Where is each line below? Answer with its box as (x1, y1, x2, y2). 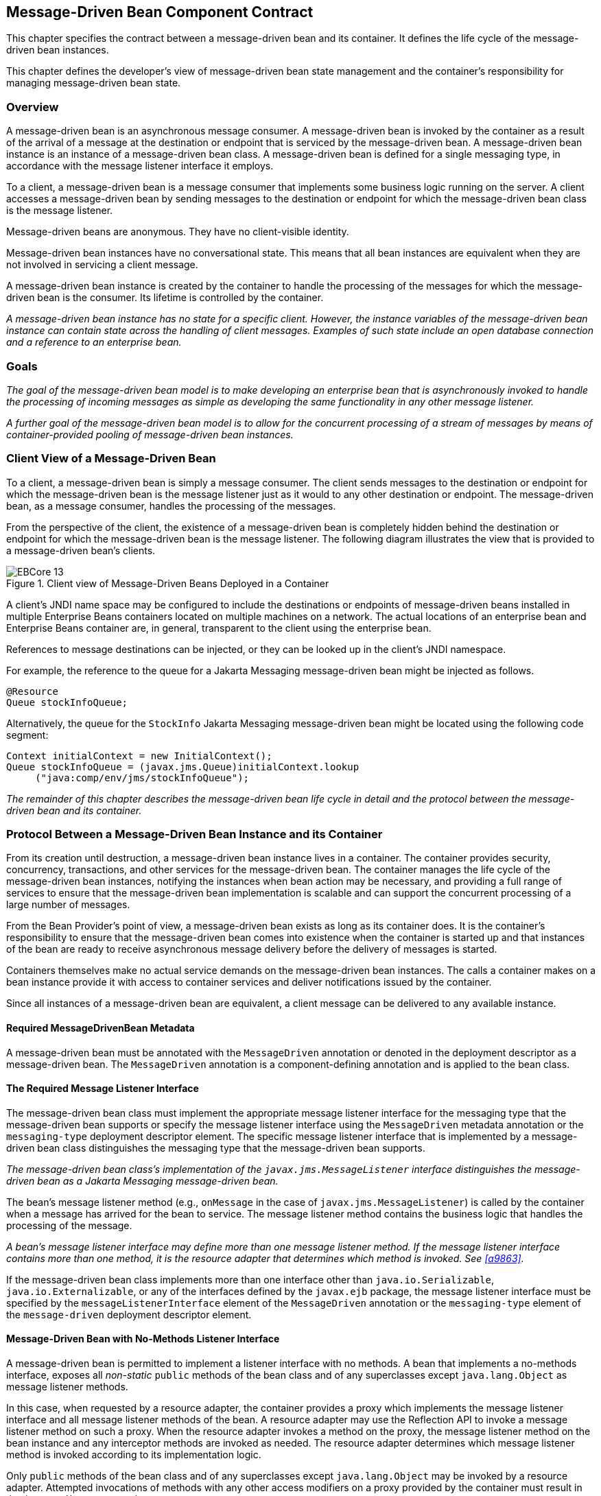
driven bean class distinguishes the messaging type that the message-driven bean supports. (6, 1141, 425, 1154)
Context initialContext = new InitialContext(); (6, 750, 272, 761)
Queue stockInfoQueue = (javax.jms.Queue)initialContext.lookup (6, 761, 360, 772)
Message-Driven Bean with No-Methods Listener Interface (6, 1333, 280, 1345)
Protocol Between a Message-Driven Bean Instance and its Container (6, 827, 383, 842)
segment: (6, 728, 49, 741)
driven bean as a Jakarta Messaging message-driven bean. (6, 1174, 279, 1187)
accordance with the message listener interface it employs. (6, 160, 274, 172)
